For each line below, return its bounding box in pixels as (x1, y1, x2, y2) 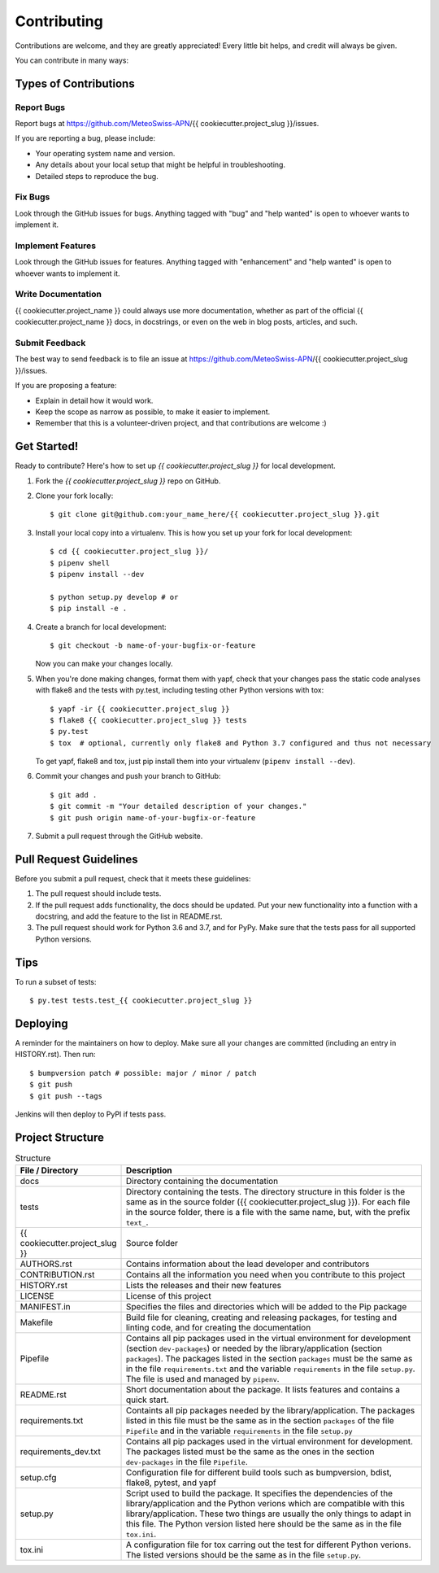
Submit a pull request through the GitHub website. (35, 831, 203, 841)
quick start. (126, 1394, 170, 1405)
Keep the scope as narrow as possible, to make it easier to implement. (35, 407, 271, 417)
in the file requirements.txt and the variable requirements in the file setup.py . (126, 1363, 415, 1374)
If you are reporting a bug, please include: (15, 133, 156, 143)
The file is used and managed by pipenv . (126, 1374, 280, 1385)
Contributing (15, 12, 103, 30)
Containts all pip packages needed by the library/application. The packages (126, 1405, 415, 1416)
